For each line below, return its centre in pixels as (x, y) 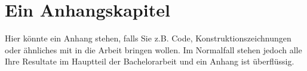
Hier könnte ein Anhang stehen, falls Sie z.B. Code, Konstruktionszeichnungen (148, 38)
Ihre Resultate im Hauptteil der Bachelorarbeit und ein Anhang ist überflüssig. (150, 61)
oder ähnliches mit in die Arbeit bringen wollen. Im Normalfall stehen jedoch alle (153, 49)
